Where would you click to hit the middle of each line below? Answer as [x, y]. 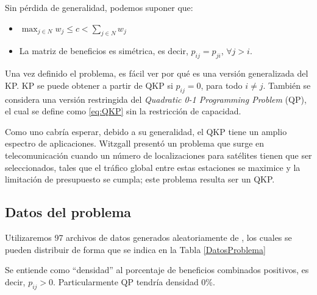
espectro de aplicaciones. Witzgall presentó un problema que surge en [135, 143]
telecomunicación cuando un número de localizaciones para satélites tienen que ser [158, 155]
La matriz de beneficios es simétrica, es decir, [104, 51]
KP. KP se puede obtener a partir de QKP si [89, 85]
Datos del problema [68, 212]
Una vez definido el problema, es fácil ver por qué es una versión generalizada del [157, 73]
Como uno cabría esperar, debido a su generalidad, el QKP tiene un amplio [146, 131]
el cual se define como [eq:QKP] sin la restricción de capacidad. [123, 111]
